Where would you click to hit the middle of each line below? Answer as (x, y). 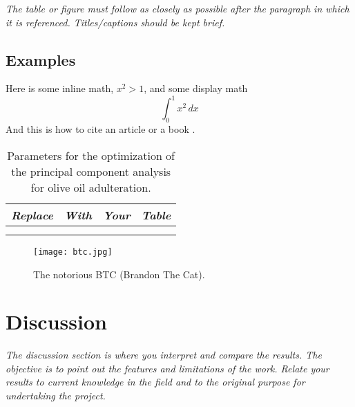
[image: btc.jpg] (73, 252)
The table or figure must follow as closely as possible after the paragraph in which (177, 8)
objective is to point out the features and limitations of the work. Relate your (167, 368)
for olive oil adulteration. (91, 187)
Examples (41, 59)
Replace (32, 215)
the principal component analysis (91, 171)
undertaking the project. (56, 396)
